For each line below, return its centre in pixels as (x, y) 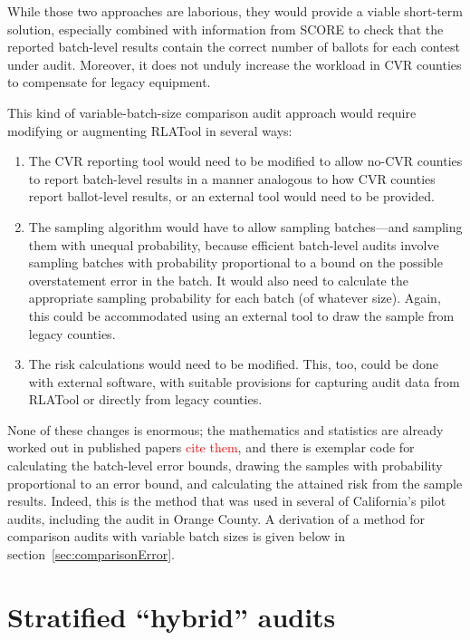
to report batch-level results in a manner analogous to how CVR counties (232, 178)
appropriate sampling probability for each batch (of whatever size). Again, (235, 298)
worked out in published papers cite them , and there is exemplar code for (211, 447)
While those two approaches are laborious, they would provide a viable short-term (235, 11)
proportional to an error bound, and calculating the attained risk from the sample (235, 483)
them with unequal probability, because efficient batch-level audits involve (234, 244)
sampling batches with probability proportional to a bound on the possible (235, 262)
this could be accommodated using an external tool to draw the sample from (241, 315)
